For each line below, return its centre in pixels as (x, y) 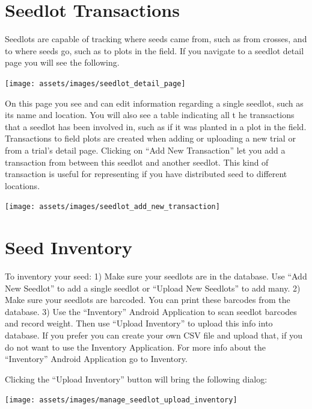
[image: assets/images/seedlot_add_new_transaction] (112, 207)
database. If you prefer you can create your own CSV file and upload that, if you (154, 335)
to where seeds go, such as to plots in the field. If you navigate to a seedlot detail (154, 50)
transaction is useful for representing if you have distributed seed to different (146, 174)
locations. (23, 185)
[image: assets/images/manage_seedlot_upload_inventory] (121, 400)
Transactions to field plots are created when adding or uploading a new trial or (150, 138)
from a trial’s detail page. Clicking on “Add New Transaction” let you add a (145, 150)
